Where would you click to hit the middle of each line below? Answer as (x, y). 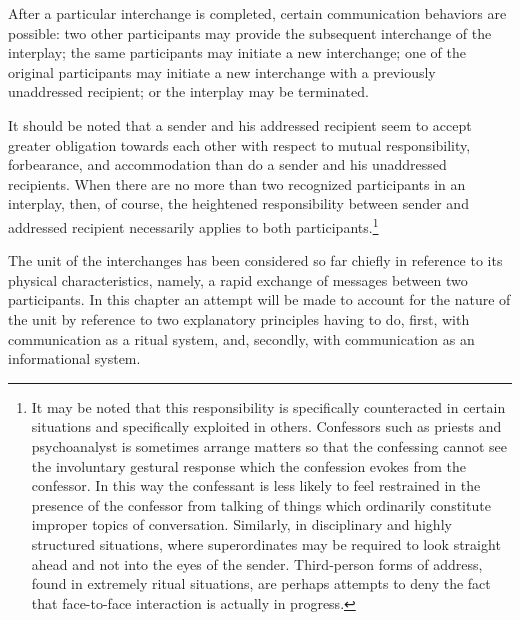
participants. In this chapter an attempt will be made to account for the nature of (259, 299)
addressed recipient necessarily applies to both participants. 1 (193, 225)
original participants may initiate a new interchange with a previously (222, 71)
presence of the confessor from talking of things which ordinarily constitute (261, 504)
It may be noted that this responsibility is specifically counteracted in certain (268, 406)
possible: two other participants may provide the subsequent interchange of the (250, 32)
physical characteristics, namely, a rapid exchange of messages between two (238, 279)
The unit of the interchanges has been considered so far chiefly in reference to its (255, 260)
